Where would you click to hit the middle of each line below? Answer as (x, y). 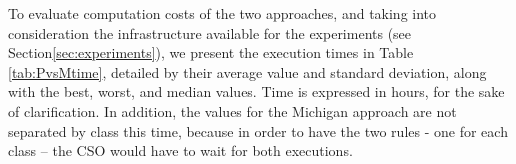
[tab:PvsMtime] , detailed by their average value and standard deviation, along (247, 71)
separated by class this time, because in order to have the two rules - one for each (258, 130)
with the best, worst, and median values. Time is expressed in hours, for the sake (256, 91)
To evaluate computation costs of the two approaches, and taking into (222, 13)
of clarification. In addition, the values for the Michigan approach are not (232, 110)
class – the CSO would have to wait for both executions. (180, 150)
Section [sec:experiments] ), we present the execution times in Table (211, 52)
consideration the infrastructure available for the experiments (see (210, 32)
